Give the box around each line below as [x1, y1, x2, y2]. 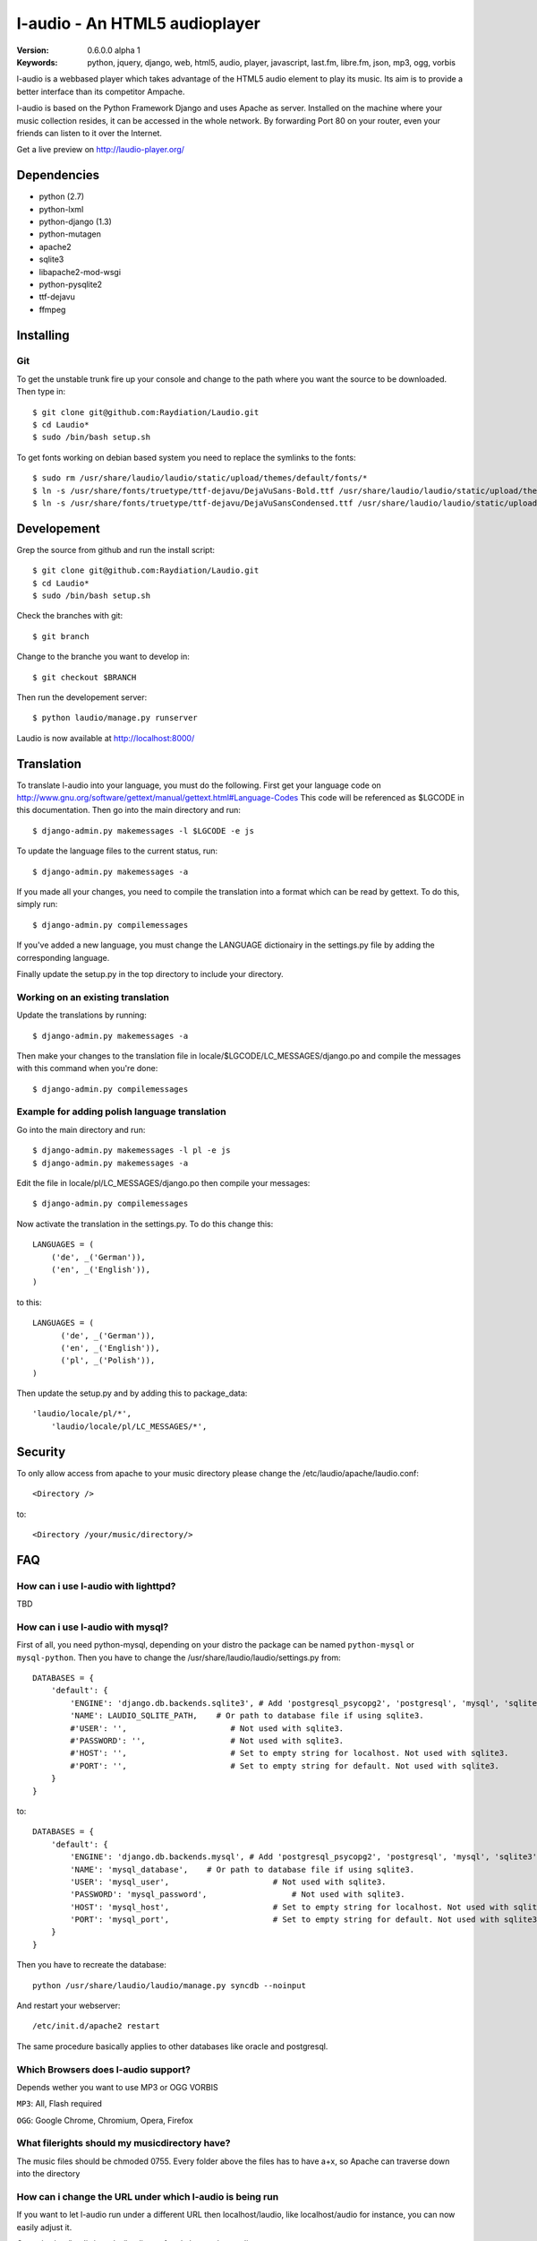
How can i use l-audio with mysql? [16, 1621, 169, 1633]
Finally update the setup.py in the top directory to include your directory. [16, 969, 284, 979]
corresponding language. [16, 952, 110, 963]
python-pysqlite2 [38, 279, 103, 290]
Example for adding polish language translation [16, 1105, 227, 1118]
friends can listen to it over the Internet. [16, 127, 163, 138]
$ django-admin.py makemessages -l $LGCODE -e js [32, 826, 255, 835]
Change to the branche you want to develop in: [16, 651, 190, 662]
